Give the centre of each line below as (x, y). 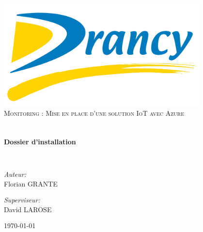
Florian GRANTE (31, 183)
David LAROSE (28, 209)
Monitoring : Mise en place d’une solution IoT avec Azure (94, 113)
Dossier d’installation (40, 141)
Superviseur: (22, 200)
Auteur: (15, 174)
